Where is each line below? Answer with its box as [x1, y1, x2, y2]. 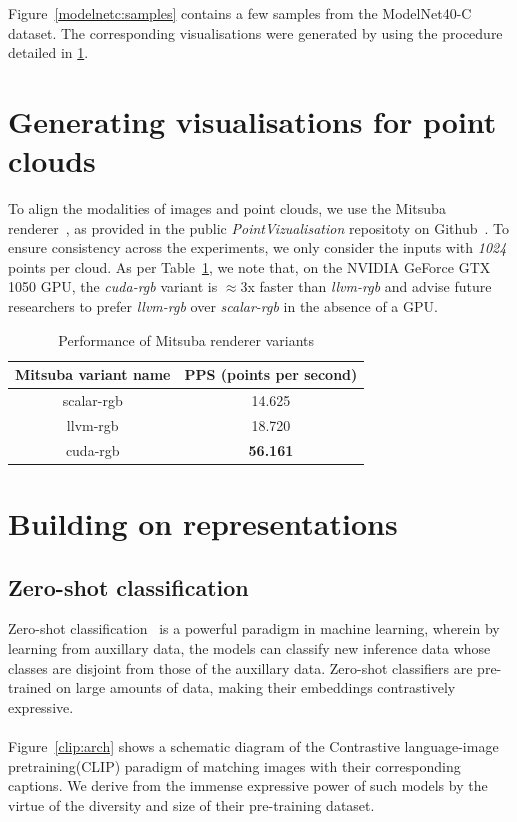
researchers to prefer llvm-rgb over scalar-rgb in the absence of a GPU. [8, 296, 438, 317]
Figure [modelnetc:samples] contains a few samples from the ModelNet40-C [8, 3, 472, 23]
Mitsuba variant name [15, 364, 171, 385]
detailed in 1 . [8, 42, 89, 63]
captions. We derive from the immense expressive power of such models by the [8, 775, 488, 796]
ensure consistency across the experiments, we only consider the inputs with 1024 [8, 237, 507, 258]
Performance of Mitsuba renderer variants [58, 329, 315, 350]
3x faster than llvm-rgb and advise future [240, 276, 492, 297]
